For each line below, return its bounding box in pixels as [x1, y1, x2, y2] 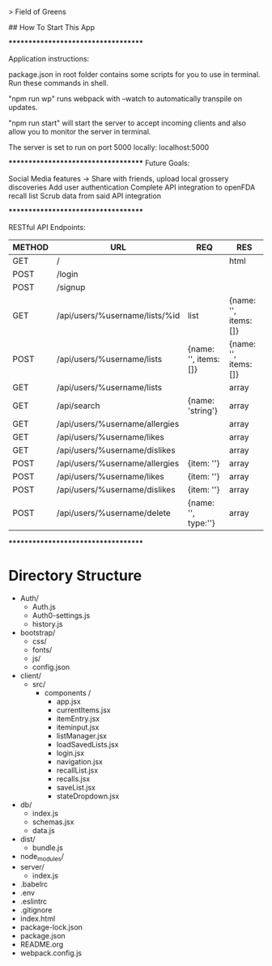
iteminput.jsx [56, 722, 100, 732]
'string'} [187, 405, 219, 416]
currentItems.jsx [56, 704, 111, 715]
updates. [8, 103, 38, 112]
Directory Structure [8, 567, 142, 585]
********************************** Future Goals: [8, 158, 190, 168]
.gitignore [19, 904, 53, 914]
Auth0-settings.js [32, 611, 91, 620]
